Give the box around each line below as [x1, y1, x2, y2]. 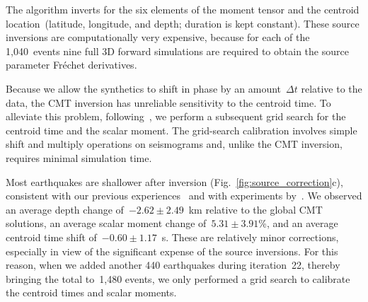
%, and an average [258, 216, 338, 231]
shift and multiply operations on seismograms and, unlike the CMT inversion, [6, 137, 343, 151]
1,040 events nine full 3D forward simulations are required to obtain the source [6, 43, 349, 58]
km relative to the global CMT [188, 202, 323, 216]
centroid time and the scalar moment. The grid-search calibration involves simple [6, 122, 357, 137]
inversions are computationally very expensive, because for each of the [6, 30, 310, 45]
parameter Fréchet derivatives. [6, 57, 137, 72]
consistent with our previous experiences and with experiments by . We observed [6, 188, 362, 203]
